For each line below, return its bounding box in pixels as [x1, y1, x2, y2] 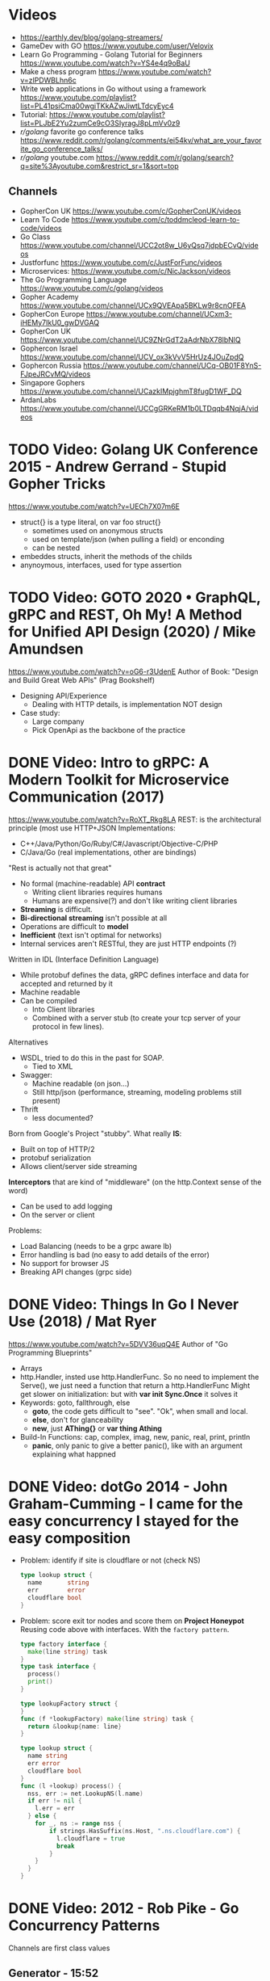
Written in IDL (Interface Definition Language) [8, 954, 160, 964]
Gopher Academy [19, 292, 79, 301]
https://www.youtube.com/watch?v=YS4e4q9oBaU [19, 58, 191, 68]
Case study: [19, 708, 60, 717]
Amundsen [8, 640, 84, 658]
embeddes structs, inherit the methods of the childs [19, 551, 193, 561]
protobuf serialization [19, 1153, 91, 1163]
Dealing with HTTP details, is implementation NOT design [31, 699, 223, 709]
